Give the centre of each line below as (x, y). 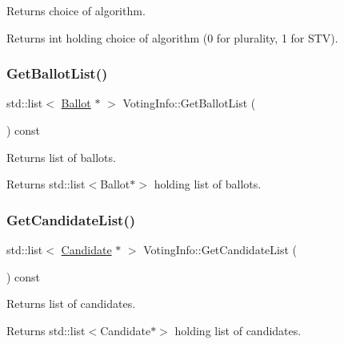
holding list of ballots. (208, 184)
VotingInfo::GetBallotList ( (189, 103)
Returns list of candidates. (71, 304)
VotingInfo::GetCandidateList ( (220, 249)
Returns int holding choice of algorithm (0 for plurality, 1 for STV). (172, 37)
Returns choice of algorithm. (76, 10)
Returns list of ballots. (61, 157)
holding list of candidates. (238, 330)
